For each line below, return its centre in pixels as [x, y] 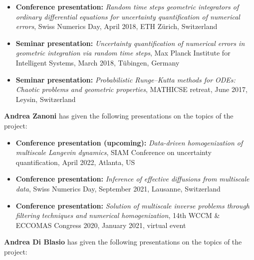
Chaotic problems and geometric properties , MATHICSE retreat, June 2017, [131, 89]
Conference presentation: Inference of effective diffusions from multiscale [132, 179]
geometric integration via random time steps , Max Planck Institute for [123, 53]
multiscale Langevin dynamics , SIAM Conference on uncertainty [114, 152]
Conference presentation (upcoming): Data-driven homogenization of [129, 142]
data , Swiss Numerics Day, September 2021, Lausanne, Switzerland [118, 188]
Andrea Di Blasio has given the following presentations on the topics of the [123, 242]
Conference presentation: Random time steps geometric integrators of [127, 6]
